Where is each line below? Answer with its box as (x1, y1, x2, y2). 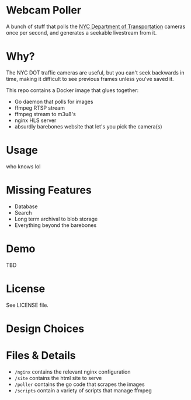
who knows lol (6, 162, 41, 170)
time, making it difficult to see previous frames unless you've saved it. (6, 75, 174, 82)
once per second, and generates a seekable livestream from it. (6, 29, 157, 36)
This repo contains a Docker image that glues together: (6, 86, 139, 94)
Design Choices (6, 322, 85, 335)
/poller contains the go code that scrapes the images (14, 381, 145, 388)
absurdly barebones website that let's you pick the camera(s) (14, 123, 162, 130)
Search (14, 209, 32, 216)
